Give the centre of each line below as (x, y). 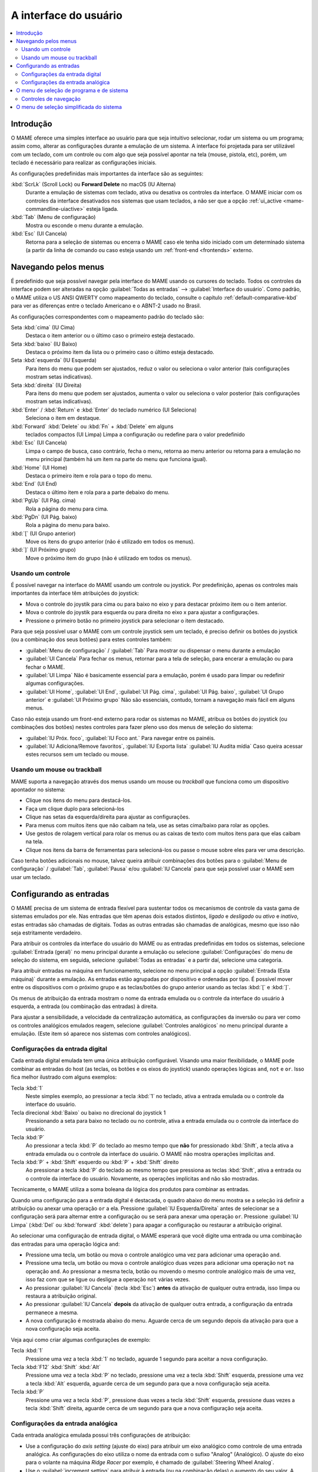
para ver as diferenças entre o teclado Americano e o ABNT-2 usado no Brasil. (106, 306)
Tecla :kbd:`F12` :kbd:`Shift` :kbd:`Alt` (56, 1367)
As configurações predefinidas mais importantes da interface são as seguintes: (107, 173)
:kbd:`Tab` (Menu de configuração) (53, 217)
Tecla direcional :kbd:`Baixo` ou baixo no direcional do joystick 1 (88, 1112)
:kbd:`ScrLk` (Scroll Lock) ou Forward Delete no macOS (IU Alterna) (93, 184)
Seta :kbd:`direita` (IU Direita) (46, 385)
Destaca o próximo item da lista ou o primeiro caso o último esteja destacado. (120, 352)
